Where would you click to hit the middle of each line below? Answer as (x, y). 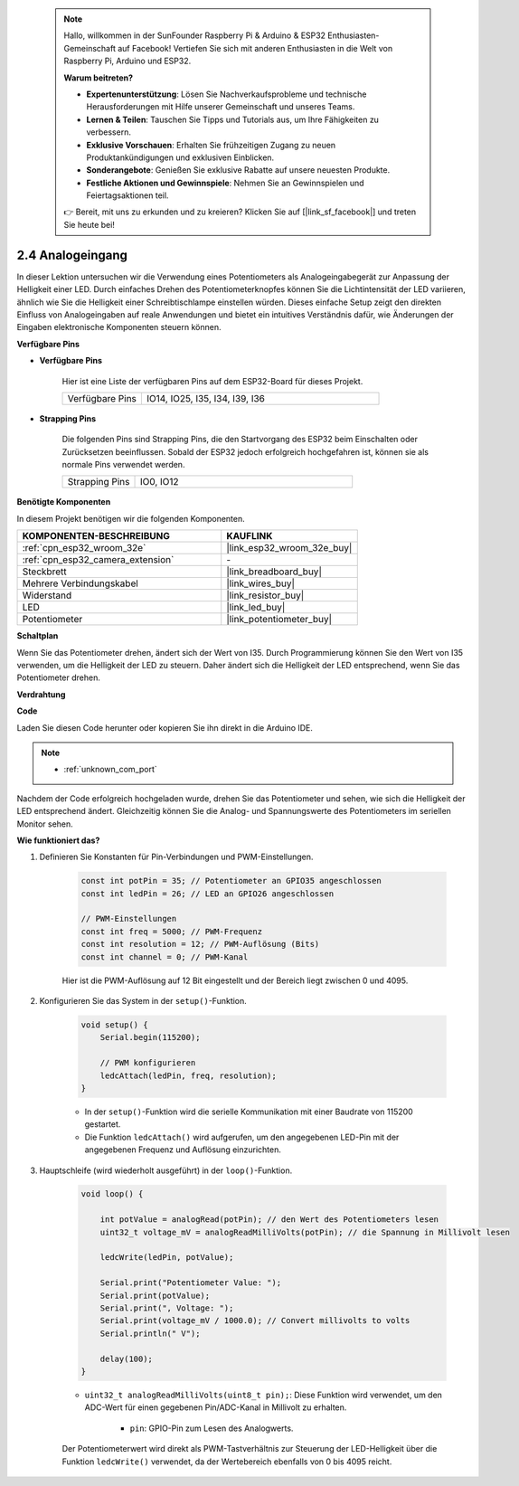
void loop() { (112, 1194)
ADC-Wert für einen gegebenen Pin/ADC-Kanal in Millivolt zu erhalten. (216, 1407)
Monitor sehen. (45, 824)
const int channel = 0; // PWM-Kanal (165, 957)
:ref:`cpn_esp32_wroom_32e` (84, 548)
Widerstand (47, 595)
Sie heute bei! (89, 224)
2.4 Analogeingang (72, 255)
